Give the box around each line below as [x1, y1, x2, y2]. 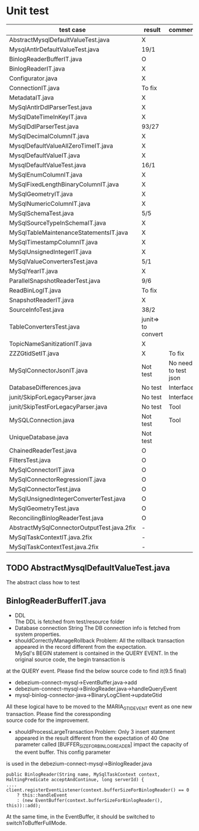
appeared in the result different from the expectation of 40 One [14, 734, 169, 742]
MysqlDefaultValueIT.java [9, 151, 81, 160]
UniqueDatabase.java [9, 433, 69, 441]
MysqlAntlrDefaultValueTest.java [9, 45, 99, 53]
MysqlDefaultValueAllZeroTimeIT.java [9, 141, 114, 149]
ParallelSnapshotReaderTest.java [9, 276, 101, 285]
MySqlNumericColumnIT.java [9, 199, 91, 208]
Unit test [6, 4, 49, 18]
